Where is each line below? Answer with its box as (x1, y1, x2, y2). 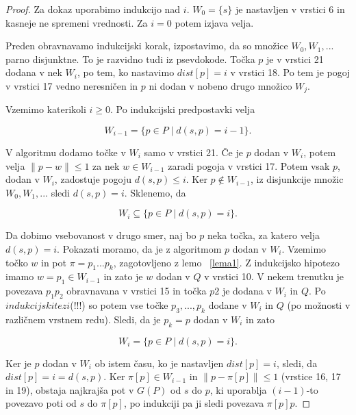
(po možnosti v (287, 297, 351, 312)
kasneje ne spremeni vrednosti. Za (5, 15, 148, 29)
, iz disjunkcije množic (251, 172, 344, 186)
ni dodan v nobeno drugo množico (149, 78, 292, 92)
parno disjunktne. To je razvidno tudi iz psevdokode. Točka (5, 51, 255, 66)
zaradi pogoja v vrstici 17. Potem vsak (168, 158, 330, 173)
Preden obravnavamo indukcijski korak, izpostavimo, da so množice (5, 38, 288, 53)
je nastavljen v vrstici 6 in (236, 2, 345, 16)
